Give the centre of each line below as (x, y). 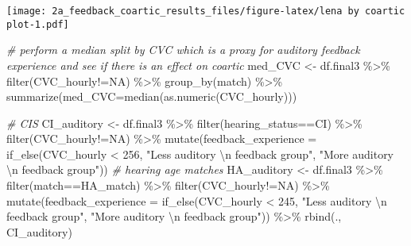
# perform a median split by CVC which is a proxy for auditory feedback (183, 50)
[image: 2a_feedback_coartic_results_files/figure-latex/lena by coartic (206, 11)
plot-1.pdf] (38, 24)
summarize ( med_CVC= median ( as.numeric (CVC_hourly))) (152, 96)
